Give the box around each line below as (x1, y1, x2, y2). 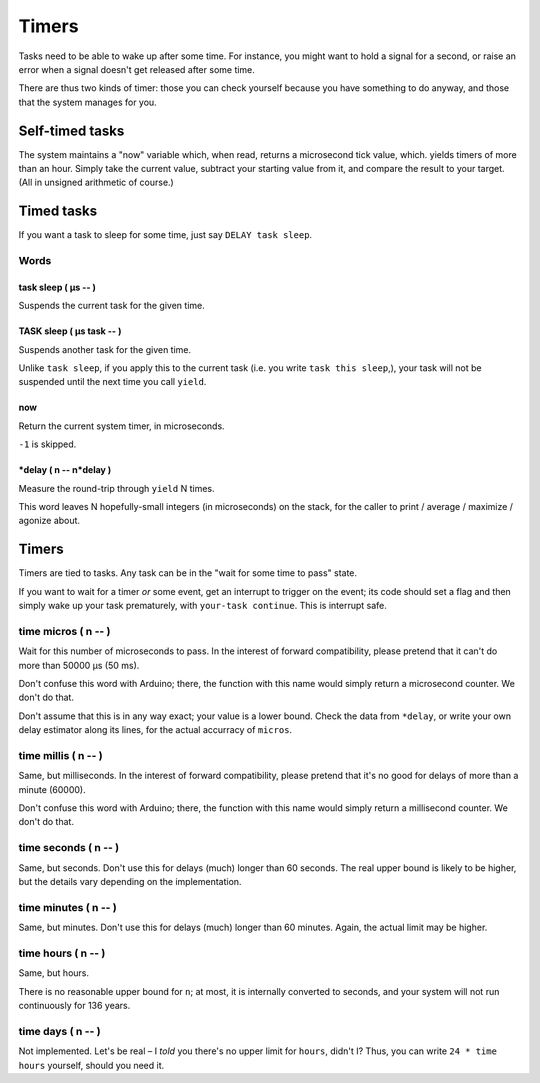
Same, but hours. (18, 967, 90, 979)
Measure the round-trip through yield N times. (18, 482, 215, 494)
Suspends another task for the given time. (18, 343, 192, 355)
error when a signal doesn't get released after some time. (18, 63, 255, 75)
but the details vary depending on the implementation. (18, 876, 242, 888)
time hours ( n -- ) (18, 946, 106, 960)
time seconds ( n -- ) (18, 841, 120, 855)
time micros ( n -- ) (18, 624, 111, 638)
